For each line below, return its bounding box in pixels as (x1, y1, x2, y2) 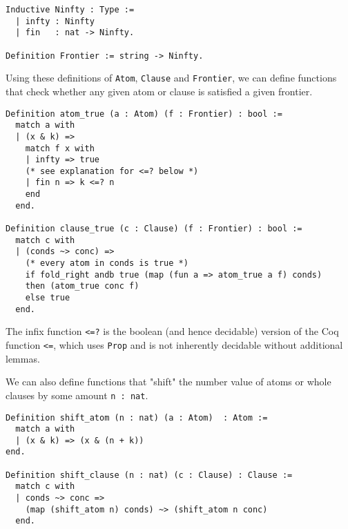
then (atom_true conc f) (25, 281, 139, 291)
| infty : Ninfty (15, 16, 95, 26)
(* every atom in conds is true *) (25, 258, 188, 269)
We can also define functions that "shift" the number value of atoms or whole (6, 374, 331, 389)
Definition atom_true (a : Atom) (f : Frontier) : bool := (6, 108, 282, 119)
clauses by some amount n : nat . (6, 387, 148, 402)
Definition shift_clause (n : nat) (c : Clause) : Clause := (6, 470, 293, 480)
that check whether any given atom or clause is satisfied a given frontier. (6, 84, 313, 98)
